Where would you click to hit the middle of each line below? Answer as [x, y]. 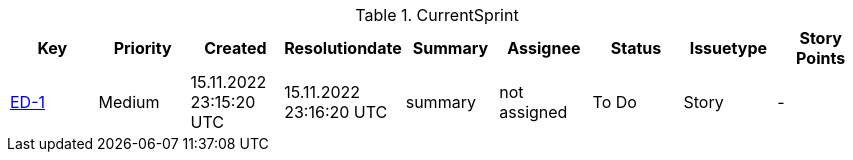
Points [821, 58]
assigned [533, 112]
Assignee [544, 48]
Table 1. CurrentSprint [437, 15]
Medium [129, 102]
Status [636, 48]
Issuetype [728, 48]
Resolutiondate [343, 48]
